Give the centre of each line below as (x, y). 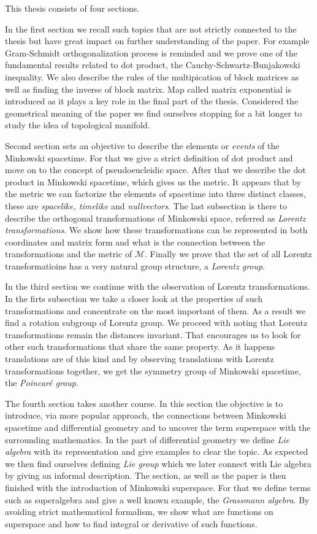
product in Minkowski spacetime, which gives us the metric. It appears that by (153, 181)
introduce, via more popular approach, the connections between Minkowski (146, 415)
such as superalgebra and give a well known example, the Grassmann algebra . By (157, 499)
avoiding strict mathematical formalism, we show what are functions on (139, 512)
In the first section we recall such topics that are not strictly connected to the (151, 29)
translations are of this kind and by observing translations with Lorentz (139, 359)
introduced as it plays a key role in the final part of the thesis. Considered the (152, 101)
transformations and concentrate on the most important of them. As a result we (155, 310)
